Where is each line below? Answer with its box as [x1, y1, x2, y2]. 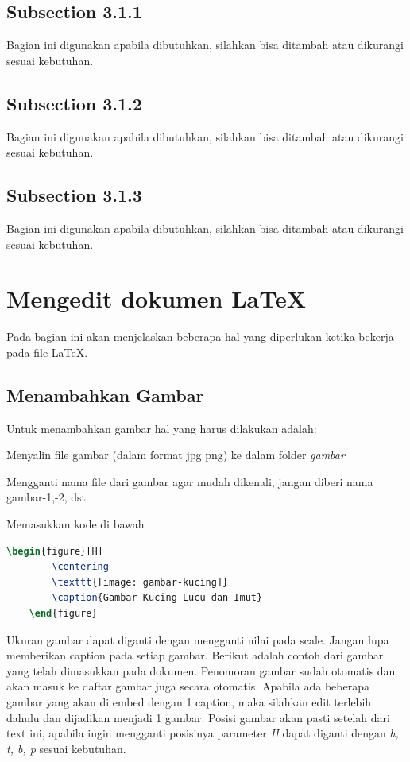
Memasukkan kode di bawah [6, 516, 145, 532]
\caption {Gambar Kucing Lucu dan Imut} [52, 592, 263, 604]
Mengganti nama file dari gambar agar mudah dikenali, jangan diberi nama [6, 473, 373, 489]
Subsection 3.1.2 [6, 91, 142, 115]
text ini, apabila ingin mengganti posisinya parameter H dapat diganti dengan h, [6, 725, 399, 741]
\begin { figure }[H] [6, 545, 103, 557]
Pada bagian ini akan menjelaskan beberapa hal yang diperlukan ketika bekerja [6, 328, 394, 345]
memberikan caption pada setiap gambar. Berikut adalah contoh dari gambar [6, 647, 384, 663]
